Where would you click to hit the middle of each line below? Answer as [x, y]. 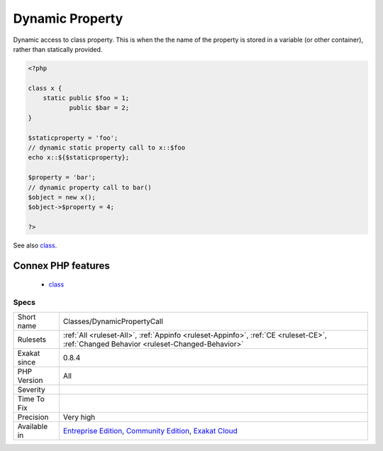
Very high [79, 417]
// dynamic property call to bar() [90, 187]
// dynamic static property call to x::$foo [107, 148]
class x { [45, 88]
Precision [33, 417]
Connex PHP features [61, 266]
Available [33, 426]
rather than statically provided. [58, 49]
